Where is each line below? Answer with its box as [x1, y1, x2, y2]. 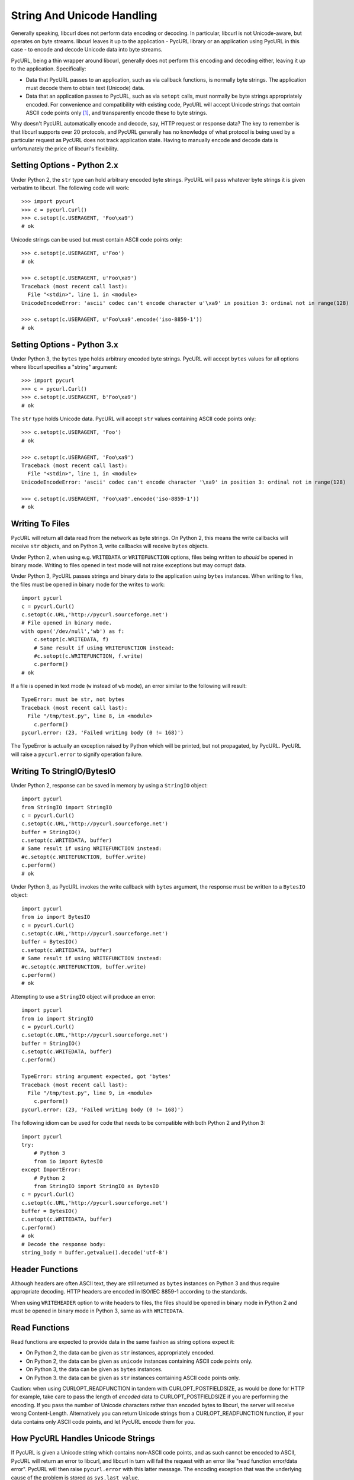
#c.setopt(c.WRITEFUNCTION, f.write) [33, 652, 143, 659]
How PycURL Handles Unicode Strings [11, 1433, 155, 1444]
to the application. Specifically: [11, 65, 86, 72]
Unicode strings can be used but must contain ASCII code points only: [11, 236, 182, 243]
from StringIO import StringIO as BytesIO [33, 1183, 159, 1189]
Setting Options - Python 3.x [11, 339, 118, 349]
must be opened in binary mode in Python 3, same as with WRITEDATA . [11, 1307, 184, 1314]
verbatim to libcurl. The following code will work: [11, 184, 130, 191]
